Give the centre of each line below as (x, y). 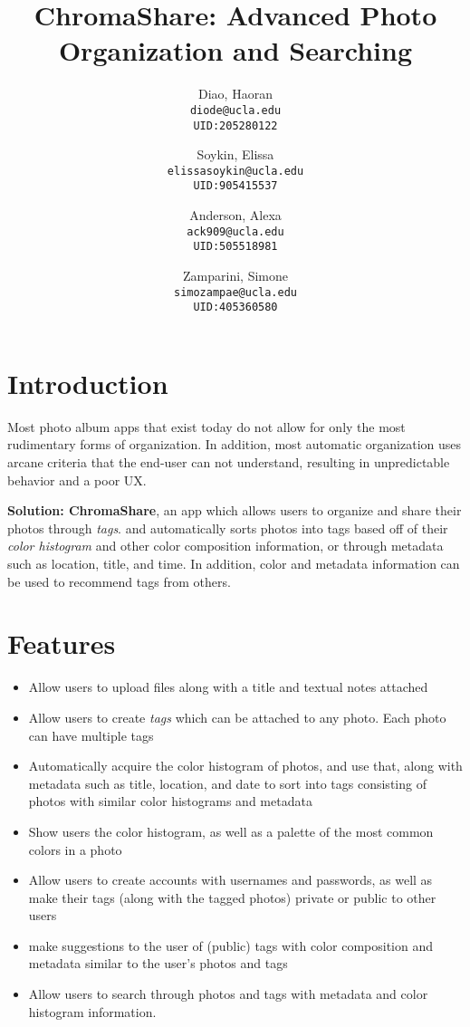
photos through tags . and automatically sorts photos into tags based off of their (228, 528)
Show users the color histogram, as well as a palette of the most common (231, 831)
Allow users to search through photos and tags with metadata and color (228, 994)
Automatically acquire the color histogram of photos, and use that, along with (245, 766)
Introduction (88, 383)
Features (62, 643)
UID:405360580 (235, 307)
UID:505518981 (235, 247)
